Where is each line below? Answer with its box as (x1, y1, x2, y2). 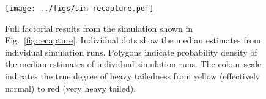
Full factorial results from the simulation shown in (5, 21, 193, 34)
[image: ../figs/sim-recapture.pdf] (5, 4, 154, 13)
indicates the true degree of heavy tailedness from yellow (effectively (5, 70, 260, 82)
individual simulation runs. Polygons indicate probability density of (5, 45, 257, 58)
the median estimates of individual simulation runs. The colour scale (5, 57, 262, 70)
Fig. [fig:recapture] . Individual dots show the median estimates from (5, 34, 261, 46)
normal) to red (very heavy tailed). (5, 81, 136, 94)
